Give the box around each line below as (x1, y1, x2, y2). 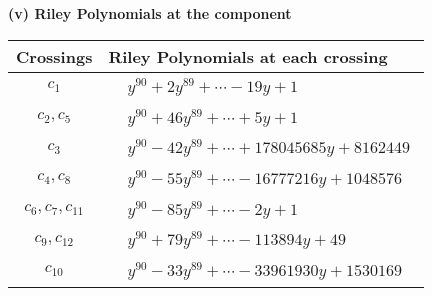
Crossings (16, 44, 93, 68)
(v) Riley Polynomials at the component (8, 3, 292, 23)
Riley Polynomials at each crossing (108, 44, 388, 68)
